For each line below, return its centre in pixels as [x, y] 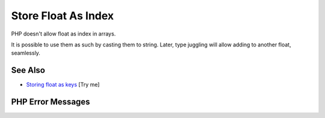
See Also [28, 70]
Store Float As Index [63, 16]
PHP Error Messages [51, 102]
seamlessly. [26, 53]
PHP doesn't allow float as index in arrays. [63, 34]
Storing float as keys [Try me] [63, 85]
